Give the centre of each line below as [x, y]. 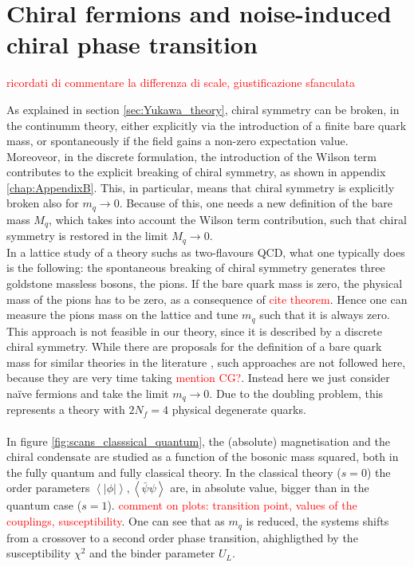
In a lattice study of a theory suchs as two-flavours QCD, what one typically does [206, 252]
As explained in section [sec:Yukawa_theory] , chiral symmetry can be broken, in [203, 109]
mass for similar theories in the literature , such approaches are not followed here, [206, 362]
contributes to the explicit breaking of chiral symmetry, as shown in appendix [196, 172]
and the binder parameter [152, 553]
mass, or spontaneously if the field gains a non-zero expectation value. [177, 141]
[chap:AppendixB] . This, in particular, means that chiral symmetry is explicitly [201, 187]
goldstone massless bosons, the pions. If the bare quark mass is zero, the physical [205, 283]
